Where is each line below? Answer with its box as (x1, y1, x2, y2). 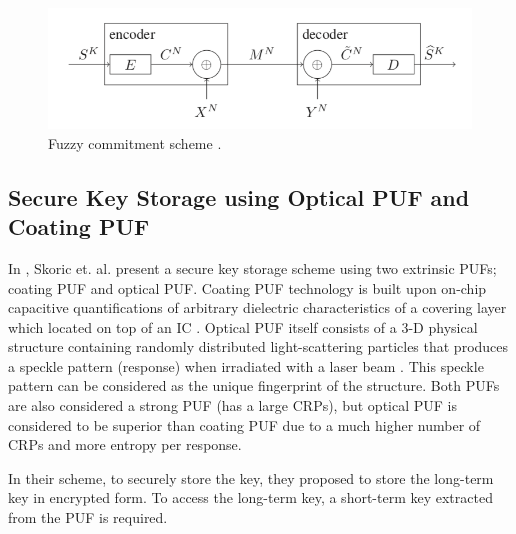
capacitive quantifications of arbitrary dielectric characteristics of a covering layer (8, 297, 507, 318)
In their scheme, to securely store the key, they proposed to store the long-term (8, 467, 494, 488)
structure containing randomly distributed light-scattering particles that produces (8, 336, 509, 357)
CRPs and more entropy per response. (8, 434, 242, 455)
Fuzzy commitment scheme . (48, 132, 222, 153)
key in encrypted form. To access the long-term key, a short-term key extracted (8, 487, 493, 508)
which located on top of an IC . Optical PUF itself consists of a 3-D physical (8, 316, 478, 337)
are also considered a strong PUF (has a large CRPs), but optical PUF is (8, 395, 457, 416)
